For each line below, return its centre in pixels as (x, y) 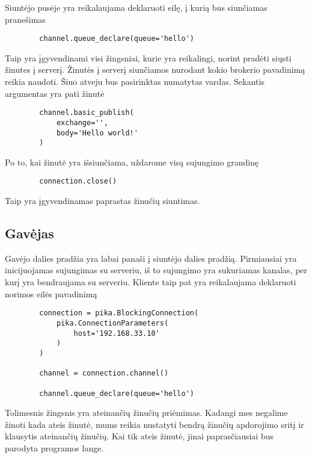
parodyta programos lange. (54, 447)
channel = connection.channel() (104, 373)
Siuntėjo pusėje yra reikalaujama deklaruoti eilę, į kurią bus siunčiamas (136, 7)
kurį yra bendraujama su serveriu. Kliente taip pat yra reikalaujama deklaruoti (151, 282)
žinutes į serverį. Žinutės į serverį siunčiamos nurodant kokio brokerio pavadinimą (155, 70)
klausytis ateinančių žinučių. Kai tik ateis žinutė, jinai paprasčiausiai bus (139, 436)
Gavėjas (29, 233)
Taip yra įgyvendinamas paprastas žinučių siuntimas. (102, 201)
